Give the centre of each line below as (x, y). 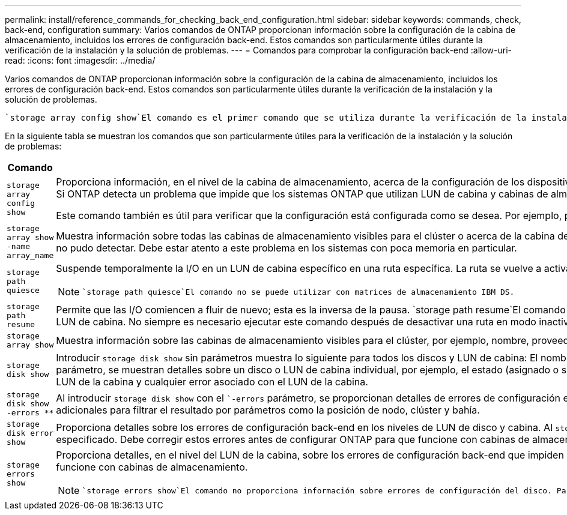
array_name (30, 255)
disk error (30, 433)
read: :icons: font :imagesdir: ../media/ (80, 60)
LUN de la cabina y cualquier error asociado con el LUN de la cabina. (212, 382)
